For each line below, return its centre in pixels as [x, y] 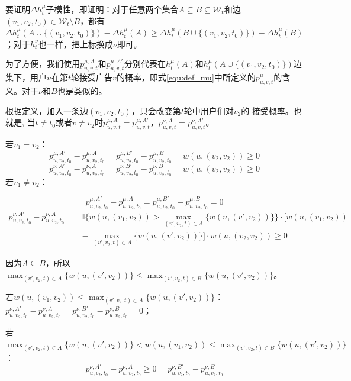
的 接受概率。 [267, 110]
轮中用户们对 [209, 110]
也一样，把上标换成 [75, 43]
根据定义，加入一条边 [47, 110]
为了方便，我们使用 [43, 64]
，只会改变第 [156, 110]
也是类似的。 [82, 90]
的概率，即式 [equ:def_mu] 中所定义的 [186, 77]
